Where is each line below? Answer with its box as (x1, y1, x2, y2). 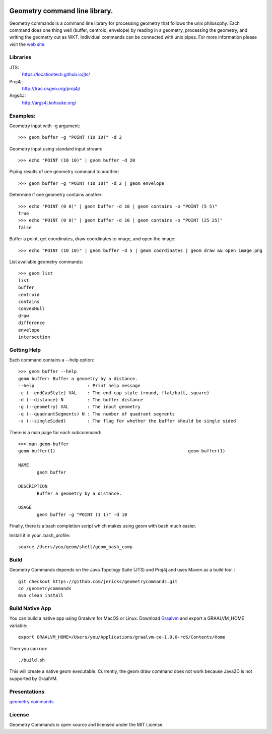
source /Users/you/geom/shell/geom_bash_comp (18, 544, 133, 550)
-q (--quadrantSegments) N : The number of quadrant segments (18, 411, 175, 416)
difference (18, 320, 45, 326)
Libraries (9, 54, 32, 61)
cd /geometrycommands (18, 586, 72, 591)
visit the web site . (9, 41, 46, 47)
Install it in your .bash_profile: (9, 532, 71, 538)
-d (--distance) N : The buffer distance (18, 397, 144, 402)
